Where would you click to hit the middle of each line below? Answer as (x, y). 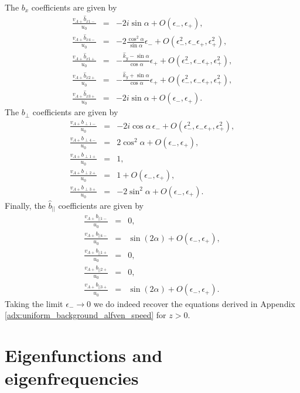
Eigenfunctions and (84, 355)
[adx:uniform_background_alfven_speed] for (86, 315)
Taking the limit (34, 303)
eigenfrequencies (72, 378)
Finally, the (25, 205)
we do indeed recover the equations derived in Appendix (194, 303)
